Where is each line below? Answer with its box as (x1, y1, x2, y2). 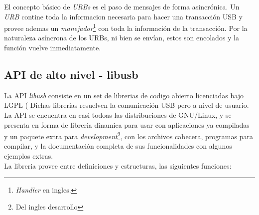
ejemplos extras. (4, 151, 53, 161)
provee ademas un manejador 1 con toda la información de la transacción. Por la (4, 21, 248, 33)
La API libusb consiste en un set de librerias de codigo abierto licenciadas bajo (4, 90, 244, 100)
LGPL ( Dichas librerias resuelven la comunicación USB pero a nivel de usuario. (4, 100, 249, 110)
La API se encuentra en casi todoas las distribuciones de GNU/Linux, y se (4, 110, 232, 120)
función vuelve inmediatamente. (4, 42, 101, 53)
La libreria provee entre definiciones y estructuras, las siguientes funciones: (4, 160, 232, 171)
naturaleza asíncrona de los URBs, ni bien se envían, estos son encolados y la (4, 32, 239, 43)
